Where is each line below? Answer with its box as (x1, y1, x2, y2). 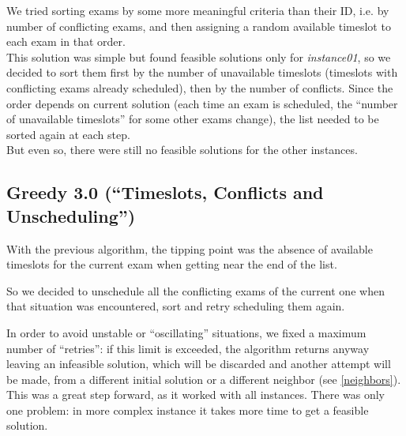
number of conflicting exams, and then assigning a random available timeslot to (6, 17, 391, 34)
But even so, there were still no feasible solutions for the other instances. (6, 141, 358, 158)
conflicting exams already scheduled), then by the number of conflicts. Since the (6, 79, 393, 96)
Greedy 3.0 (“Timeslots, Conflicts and (6, 180, 324, 205)
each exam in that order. (6, 33, 126, 50)
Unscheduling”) (6, 203, 136, 227)
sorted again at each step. (6, 126, 130, 142)
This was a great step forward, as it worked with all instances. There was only (6, 386, 385, 403)
